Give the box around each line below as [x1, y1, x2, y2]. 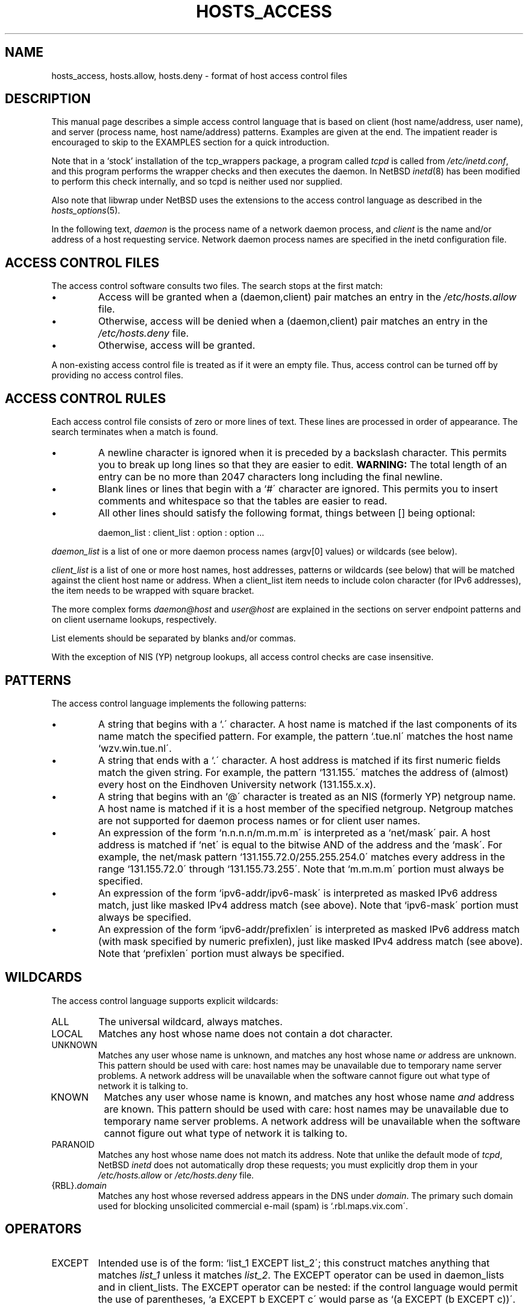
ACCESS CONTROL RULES [5, 390, 166, 406]
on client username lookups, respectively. [51, 614, 217, 625]
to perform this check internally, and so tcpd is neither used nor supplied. [51, 176, 343, 187]
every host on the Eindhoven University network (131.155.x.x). [98, 778, 376, 790]
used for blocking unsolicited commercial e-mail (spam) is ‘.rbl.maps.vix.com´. [98, 1200, 408, 1211]
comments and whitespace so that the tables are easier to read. [98, 495, 388, 507]
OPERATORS [5, 1221, 82, 1237]
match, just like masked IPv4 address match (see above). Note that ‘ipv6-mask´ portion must [98, 898, 518, 911]
